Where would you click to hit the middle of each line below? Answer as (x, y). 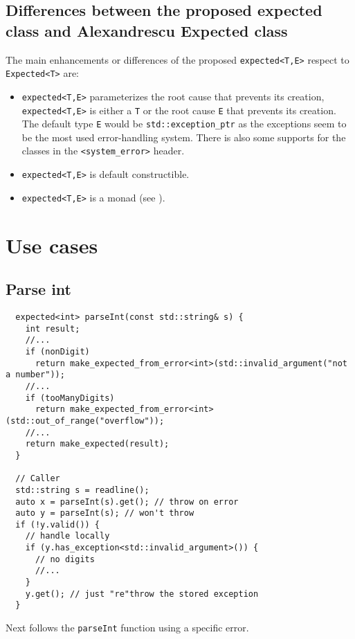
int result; (53, 328)
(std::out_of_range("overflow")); (85, 421)
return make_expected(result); (97, 444)
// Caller (38, 479)
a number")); (35, 375)
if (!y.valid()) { (58, 524)
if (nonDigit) (57, 351)
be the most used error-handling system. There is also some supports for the (184, 137)
